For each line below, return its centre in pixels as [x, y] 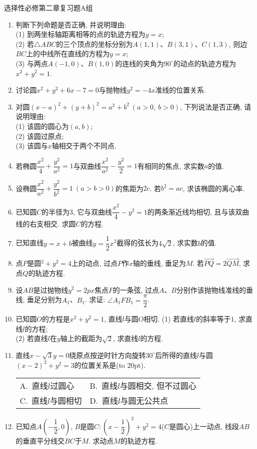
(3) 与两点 [32, 63]
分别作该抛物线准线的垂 [214, 289]
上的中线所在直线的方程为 [68, 54]
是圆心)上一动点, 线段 [204, 426]
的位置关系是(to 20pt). [110, 365]
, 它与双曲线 [92, 211]
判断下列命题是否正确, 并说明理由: [71, 24]
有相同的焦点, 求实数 [171, 166]
